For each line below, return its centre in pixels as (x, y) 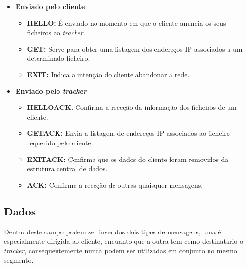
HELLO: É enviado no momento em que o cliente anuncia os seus (126, 23)
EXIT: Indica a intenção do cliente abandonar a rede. (108, 74)
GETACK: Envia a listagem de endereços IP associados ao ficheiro (128, 133)
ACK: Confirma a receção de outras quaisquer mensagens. (115, 185)
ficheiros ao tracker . (56, 32)
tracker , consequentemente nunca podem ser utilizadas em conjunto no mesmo (121, 250)
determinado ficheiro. (58, 58)
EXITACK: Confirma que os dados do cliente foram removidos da (128, 159)
